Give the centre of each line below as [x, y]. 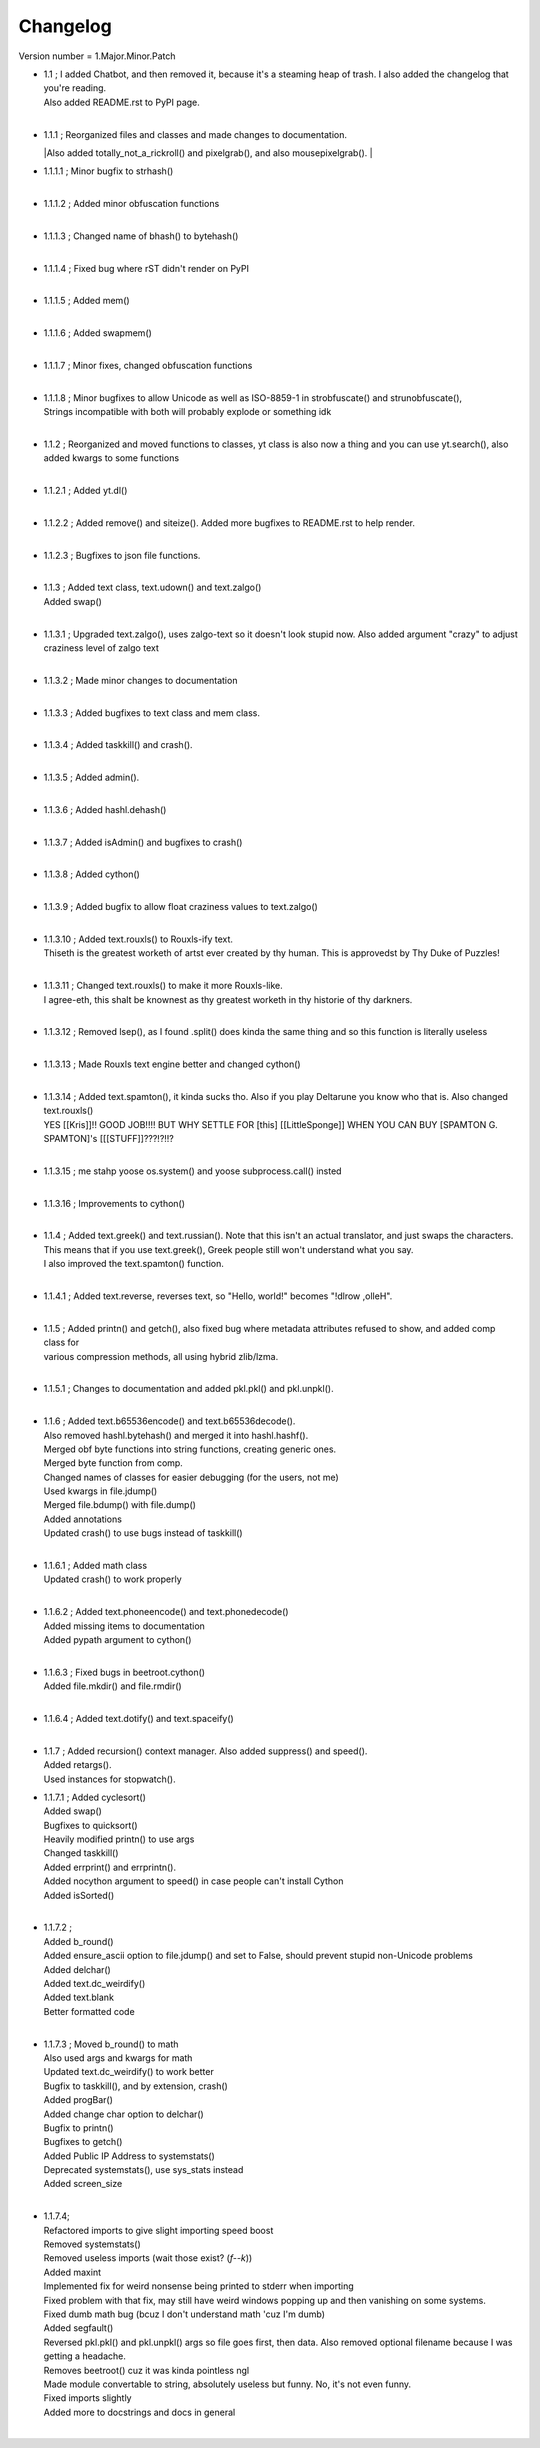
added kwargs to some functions [111, 458]
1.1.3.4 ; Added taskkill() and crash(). [118, 745]
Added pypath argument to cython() [117, 1639]
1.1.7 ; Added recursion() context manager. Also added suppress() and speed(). [205, 1751]
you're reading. [75, 88]
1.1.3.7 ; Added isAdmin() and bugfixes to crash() [143, 842]
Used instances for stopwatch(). [110, 1779]
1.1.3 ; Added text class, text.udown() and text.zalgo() [152, 587]
